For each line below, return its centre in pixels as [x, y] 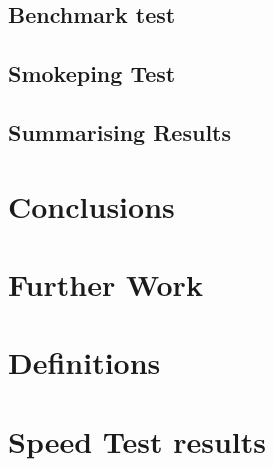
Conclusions [91, 205]
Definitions [84, 362]
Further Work [105, 283]
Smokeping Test [92, 73]
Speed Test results [137, 440]
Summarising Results [119, 131]
